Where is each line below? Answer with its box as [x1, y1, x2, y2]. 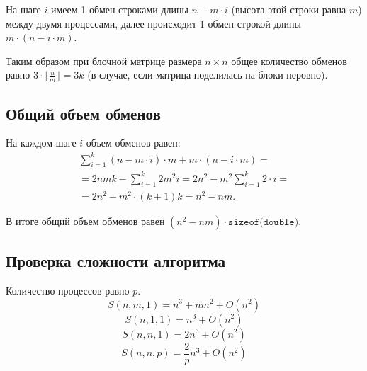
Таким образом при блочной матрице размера [6, 53, 202, 68]
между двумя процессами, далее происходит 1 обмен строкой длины [6, 16, 301, 30]
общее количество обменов [231, 53, 347, 68]
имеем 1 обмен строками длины [50, 2, 188, 16]
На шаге [6, 2, 41, 16]
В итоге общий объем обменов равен [6, 213, 165, 228]
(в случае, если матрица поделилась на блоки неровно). [87, 67, 328, 82]
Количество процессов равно [6, 282, 130, 297]
